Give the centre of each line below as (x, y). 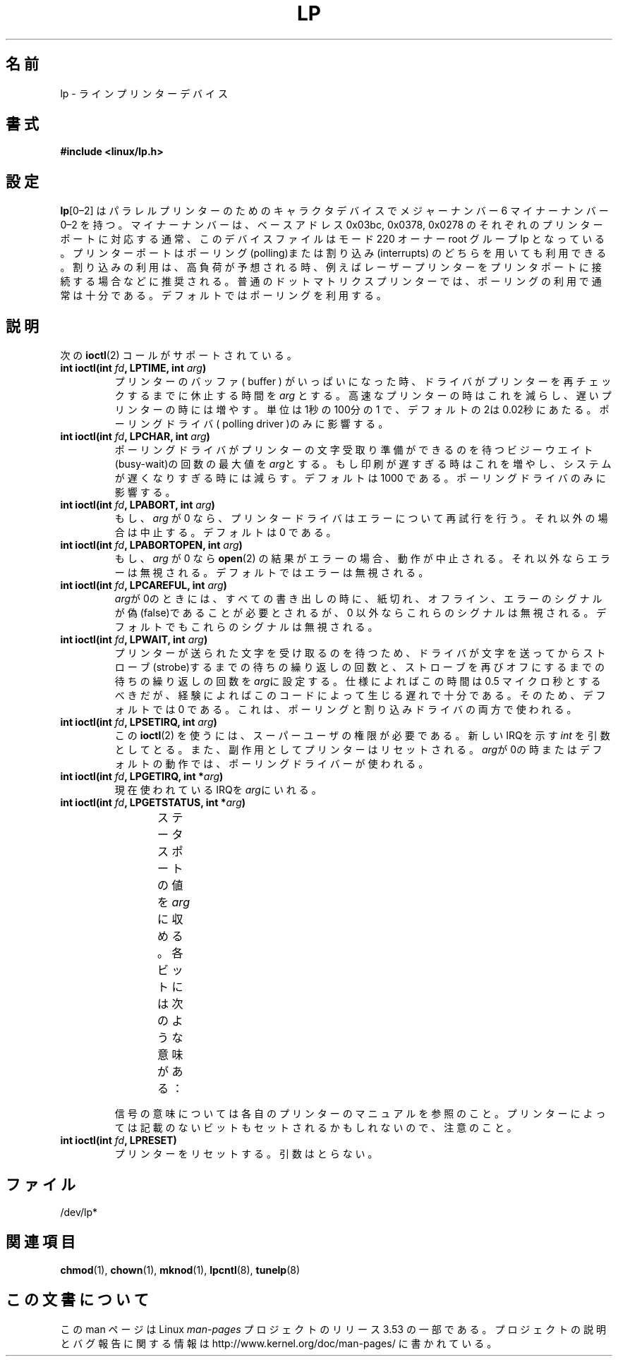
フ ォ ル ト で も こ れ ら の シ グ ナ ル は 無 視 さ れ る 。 (246, 627)
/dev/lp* (79, 1212)
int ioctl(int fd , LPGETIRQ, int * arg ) (142, 777)
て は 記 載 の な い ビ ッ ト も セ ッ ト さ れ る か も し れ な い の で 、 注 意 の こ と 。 (316, 1128)
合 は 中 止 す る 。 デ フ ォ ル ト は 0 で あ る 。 (225, 533)
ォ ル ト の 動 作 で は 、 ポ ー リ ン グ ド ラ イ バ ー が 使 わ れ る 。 (272, 764)
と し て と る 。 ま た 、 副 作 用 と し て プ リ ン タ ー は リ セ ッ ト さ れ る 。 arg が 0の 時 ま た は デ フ (358, 750)
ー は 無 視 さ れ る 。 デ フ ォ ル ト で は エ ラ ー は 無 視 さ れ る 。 (272, 573)
